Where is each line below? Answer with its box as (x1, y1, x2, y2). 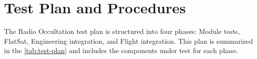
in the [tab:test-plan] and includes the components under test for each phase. (4, 45, 239, 56)
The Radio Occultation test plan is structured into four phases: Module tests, (4, 26, 240, 36)
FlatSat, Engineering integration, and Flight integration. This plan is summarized (4, 35, 253, 46)
